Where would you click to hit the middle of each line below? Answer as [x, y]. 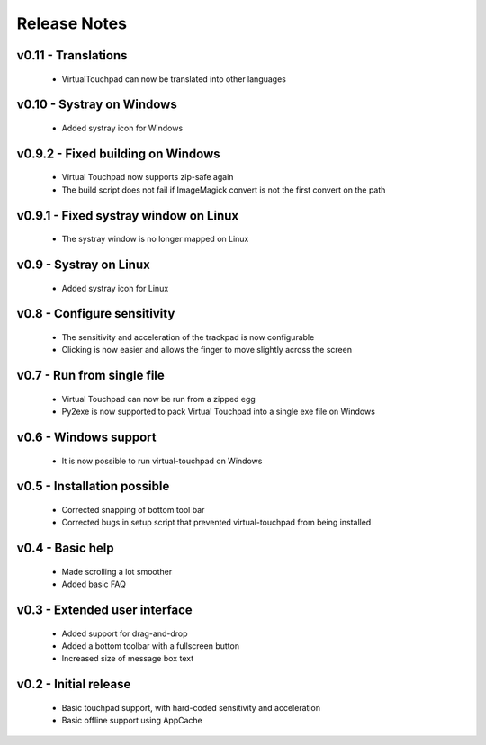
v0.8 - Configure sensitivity [96, 314]
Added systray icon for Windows [122, 128]
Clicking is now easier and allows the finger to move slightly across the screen [207, 350]
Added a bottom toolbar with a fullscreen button [151, 646]
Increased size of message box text [127, 659]
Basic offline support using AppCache [132, 721]
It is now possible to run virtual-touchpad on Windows [162, 461]
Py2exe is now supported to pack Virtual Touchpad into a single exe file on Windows [218, 412]
